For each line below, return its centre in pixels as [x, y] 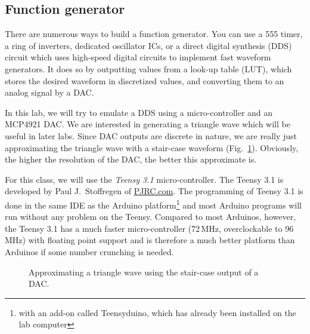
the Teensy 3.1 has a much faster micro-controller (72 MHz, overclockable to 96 [149, 228]
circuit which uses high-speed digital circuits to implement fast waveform [138, 57]
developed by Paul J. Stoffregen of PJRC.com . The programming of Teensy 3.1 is [154, 191]
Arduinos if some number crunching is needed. [89, 251]
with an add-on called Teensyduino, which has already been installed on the [157, 312]
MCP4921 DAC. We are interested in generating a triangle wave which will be [148, 124]
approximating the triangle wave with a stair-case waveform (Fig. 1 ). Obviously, [152, 147]
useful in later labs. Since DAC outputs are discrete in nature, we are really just [151, 135]
